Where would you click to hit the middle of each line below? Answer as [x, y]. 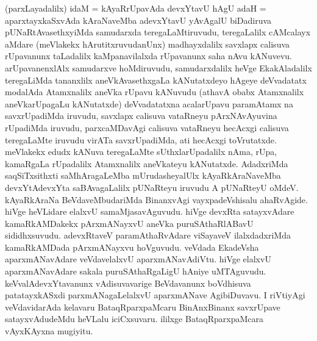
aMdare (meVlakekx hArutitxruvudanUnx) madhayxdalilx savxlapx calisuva [148, 44]
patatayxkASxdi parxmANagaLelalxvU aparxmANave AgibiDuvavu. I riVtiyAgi [155, 295]
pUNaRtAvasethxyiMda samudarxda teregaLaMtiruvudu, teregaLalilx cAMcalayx [158, 32]
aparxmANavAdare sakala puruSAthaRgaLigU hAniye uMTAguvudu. [136, 271]
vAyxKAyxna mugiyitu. [49, 331]
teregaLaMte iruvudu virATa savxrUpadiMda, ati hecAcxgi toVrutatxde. [141, 139]
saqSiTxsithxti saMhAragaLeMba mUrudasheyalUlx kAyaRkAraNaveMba [143, 175]
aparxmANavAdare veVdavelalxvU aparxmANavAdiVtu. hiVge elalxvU [138, 259]
